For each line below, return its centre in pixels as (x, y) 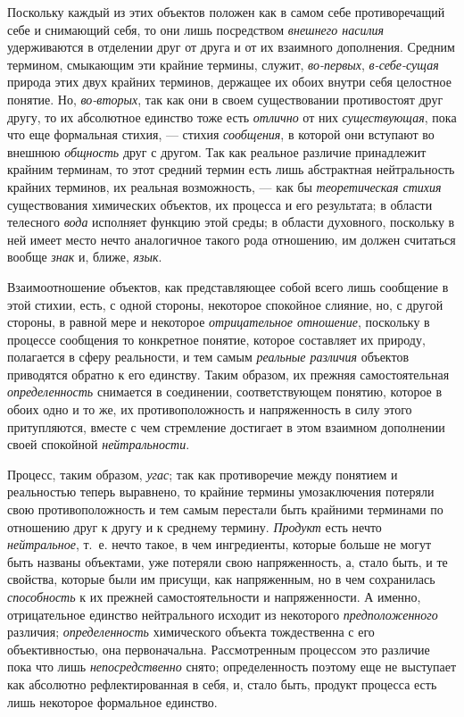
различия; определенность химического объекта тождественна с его (191, 632)
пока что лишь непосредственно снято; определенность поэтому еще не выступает (232, 667)
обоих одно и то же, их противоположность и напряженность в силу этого (210, 409)
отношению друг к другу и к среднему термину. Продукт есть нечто (195, 526)
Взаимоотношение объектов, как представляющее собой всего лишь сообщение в (228, 286)
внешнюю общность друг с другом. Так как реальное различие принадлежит (217, 151)
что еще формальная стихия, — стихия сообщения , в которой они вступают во (221, 134)
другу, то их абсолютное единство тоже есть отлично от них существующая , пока (232, 117)
